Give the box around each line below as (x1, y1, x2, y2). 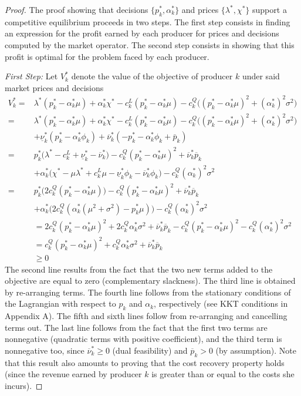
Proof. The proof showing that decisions (5, 4, 148, 15)
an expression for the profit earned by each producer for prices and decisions (5, 27, 279, 39)
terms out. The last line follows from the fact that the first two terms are (5, 321, 268, 333)
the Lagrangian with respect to (5, 297, 116, 310)
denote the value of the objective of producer (71, 70, 233, 82)
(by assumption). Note (215, 344, 297, 357)
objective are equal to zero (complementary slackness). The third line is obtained (5, 274, 296, 287)
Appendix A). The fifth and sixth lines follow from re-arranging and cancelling (5, 310, 288, 322)
